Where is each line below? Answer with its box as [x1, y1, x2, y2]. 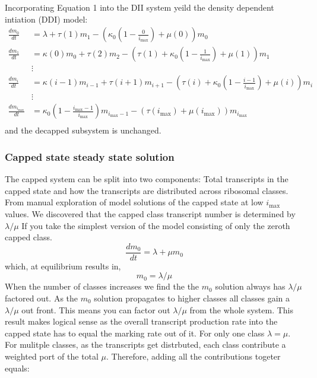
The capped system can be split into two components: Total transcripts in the [5, 173, 289, 185]
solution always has [215, 280, 286, 293]
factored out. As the [5, 292, 78, 304]
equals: [5, 361, 30, 374]
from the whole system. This [189, 303, 294, 316]
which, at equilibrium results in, [5, 259, 121, 272]
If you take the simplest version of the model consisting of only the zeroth [21, 219, 290, 231]
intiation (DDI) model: [5, 12, 88, 25]
